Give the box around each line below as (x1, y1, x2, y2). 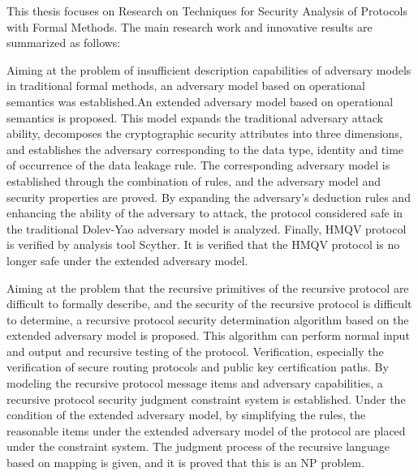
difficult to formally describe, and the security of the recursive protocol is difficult (6, 295, 412, 312)
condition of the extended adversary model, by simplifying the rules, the (6, 406, 366, 423)
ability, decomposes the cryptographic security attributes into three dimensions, (6, 125, 403, 142)
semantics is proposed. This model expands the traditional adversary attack (6, 109, 383, 126)
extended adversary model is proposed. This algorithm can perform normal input (6, 327, 410, 344)
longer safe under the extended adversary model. (6, 251, 248, 268)
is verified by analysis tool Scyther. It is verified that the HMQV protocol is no (6, 236, 400, 253)
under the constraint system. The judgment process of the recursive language (6, 438, 390, 455)
